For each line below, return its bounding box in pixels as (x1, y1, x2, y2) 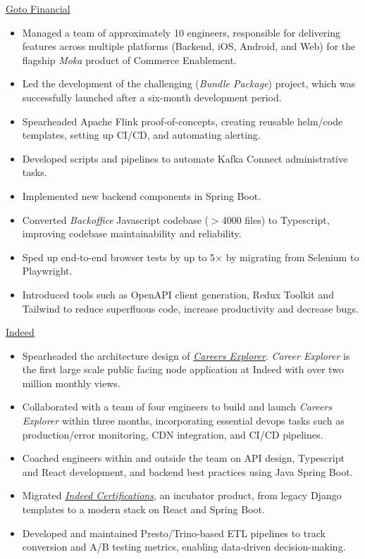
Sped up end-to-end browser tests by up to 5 (22, 249, 216, 264)
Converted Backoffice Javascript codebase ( (22, 212, 209, 227)
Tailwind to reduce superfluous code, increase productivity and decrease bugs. (22, 301, 359, 315)
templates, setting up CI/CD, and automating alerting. (22, 127, 261, 142)
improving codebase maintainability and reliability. (22, 226, 242, 241)
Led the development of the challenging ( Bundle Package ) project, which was (22, 76, 356, 91)
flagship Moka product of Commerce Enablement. (22, 52, 237, 67)
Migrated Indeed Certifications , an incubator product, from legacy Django (22, 488, 342, 503)
